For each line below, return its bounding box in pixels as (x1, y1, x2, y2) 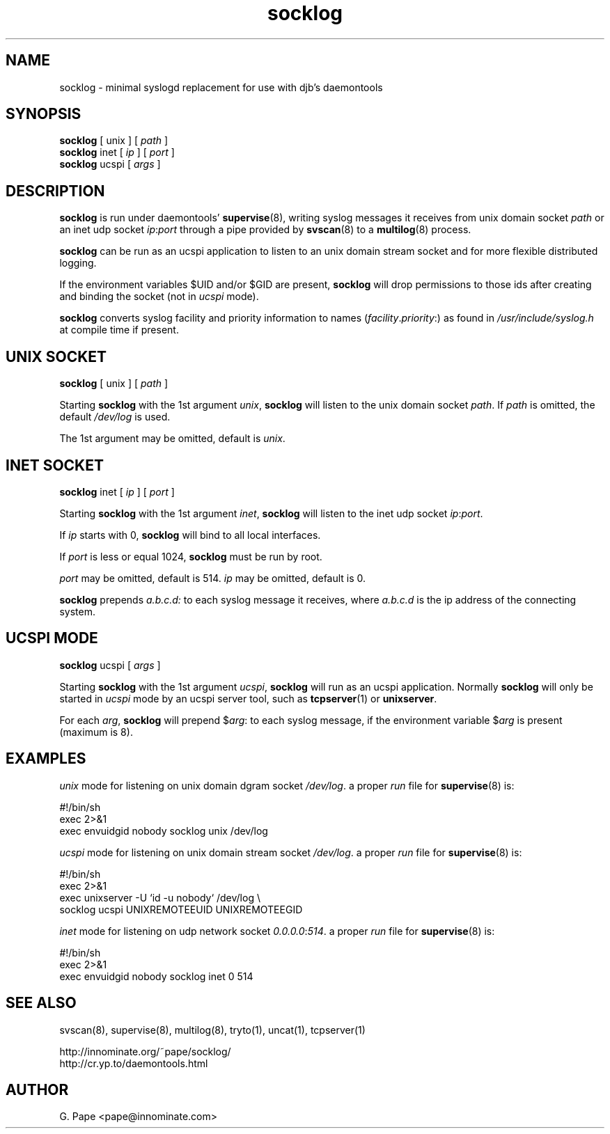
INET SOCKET (6, 456, 104, 474)
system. (59, 605, 95, 617)
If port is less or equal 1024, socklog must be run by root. (59, 550, 322, 562)
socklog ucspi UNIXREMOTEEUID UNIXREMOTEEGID (59, 903, 303, 915)
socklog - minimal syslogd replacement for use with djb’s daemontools (59, 81, 383, 93)
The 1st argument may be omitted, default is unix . (59, 432, 286, 445)
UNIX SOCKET (6, 347, 107, 365)
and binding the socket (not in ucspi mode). (59, 290, 259, 303)
